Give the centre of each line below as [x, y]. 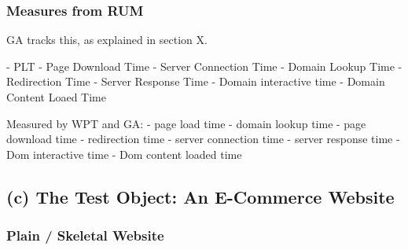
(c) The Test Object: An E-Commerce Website [200, 196]
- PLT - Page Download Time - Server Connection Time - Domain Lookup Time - [204, 66]
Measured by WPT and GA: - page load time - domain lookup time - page [186, 123]
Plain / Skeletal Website [85, 235]
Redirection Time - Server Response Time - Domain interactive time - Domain [196, 81]
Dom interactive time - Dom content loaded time [124, 154]
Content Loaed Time [56, 97]
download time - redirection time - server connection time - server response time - [203, 139]
